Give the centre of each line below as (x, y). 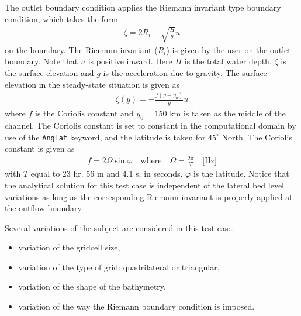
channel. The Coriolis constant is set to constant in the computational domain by (150, 126)
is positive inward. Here (130, 61)
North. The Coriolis (257, 137)
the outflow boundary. (44, 208)
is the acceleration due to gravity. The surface (185, 72)
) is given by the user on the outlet (229, 49)
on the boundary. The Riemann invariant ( (81, 49)
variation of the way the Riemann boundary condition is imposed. (136, 306)
